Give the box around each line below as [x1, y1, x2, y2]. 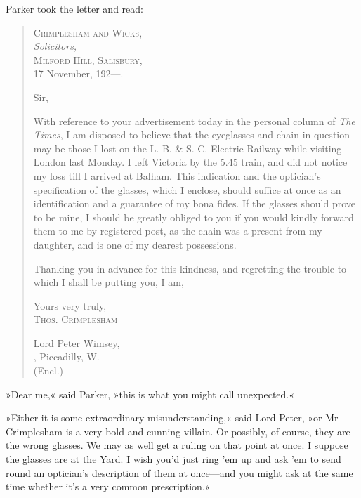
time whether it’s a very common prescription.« [6, 479, 211, 494]
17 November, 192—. [33, 66, 124, 81]
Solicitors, [33, 39, 77, 53]
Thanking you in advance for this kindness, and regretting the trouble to [33, 261, 347, 275]
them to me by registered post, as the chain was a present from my [33, 223, 322, 238]
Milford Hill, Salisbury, [33, 52, 143, 67]
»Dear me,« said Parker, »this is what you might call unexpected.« [6, 386, 295, 401]
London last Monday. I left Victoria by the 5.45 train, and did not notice [33, 155, 348, 169]
